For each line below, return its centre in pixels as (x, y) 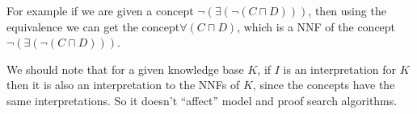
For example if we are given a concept (100, 10)
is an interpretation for (340, 69)
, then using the (347, 10)
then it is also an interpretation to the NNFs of (123, 85)
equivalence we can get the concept (93, 26)
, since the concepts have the (324, 85)
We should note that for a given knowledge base (125, 69)
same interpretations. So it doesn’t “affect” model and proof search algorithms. (202, 100)
